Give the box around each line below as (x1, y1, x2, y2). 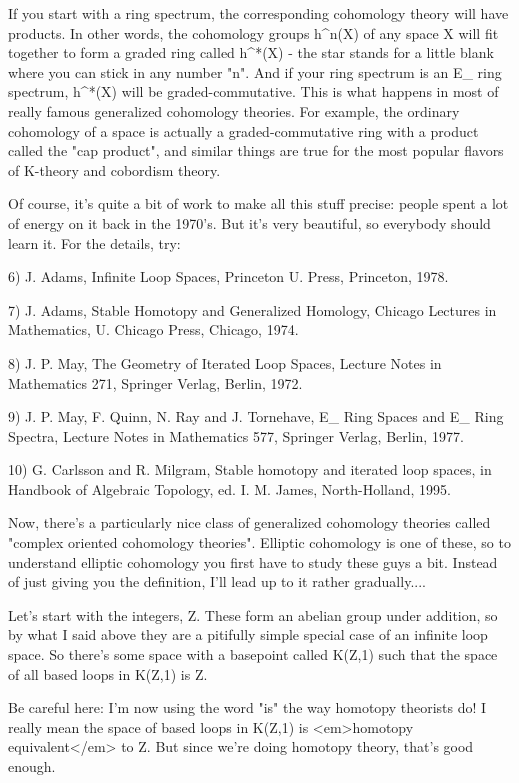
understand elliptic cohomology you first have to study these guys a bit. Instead (8, 551, 498, 572)
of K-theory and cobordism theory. (8, 159, 221, 180)
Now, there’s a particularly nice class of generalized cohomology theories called (8, 512, 491, 533)
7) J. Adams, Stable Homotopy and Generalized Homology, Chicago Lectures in (8, 299, 497, 320)
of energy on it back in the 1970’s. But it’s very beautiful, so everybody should (8, 212, 491, 233)
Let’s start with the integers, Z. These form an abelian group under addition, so (8, 604, 498, 625)
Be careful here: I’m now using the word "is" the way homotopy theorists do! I (8, 697, 487, 718)
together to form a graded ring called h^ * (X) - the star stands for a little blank (8, 42, 494, 63)
